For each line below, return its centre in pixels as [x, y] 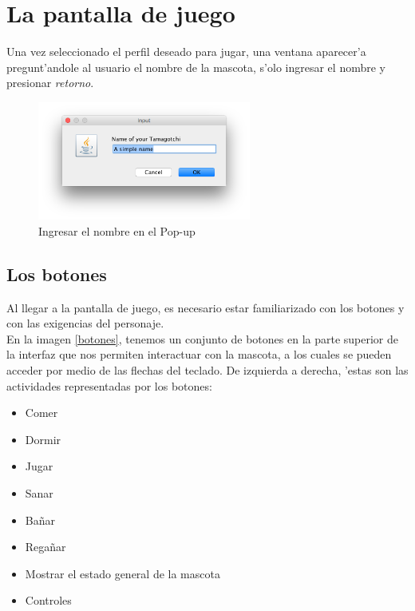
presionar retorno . [50, 83]
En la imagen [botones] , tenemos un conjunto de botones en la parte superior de [203, 338]
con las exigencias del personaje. [85, 323]
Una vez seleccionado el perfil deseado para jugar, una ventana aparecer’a [186, 52]
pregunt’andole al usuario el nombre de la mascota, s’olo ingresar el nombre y [196, 67]
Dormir [43, 439]
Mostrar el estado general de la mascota [123, 573]
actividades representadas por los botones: [109, 385]
